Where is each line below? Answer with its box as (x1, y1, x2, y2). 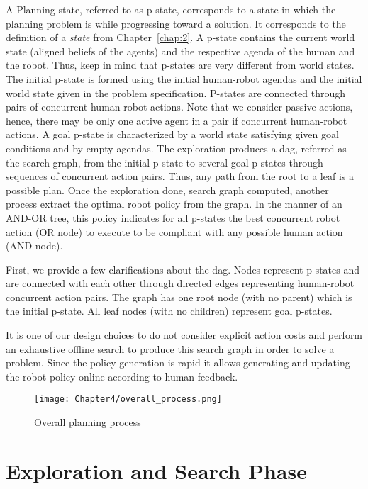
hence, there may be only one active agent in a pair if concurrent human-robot (6, 113, 347, 128)
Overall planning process (34, 415, 141, 429)
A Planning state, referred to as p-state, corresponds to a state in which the (6, 2, 336, 16)
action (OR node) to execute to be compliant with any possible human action (6, 224, 343, 239)
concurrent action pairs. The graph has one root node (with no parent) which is (6, 289, 352, 304)
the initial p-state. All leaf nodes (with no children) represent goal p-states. (6, 303, 333, 318)
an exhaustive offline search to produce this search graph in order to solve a (6, 341, 335, 356)
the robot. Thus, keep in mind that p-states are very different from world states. (6, 57, 355, 72)
